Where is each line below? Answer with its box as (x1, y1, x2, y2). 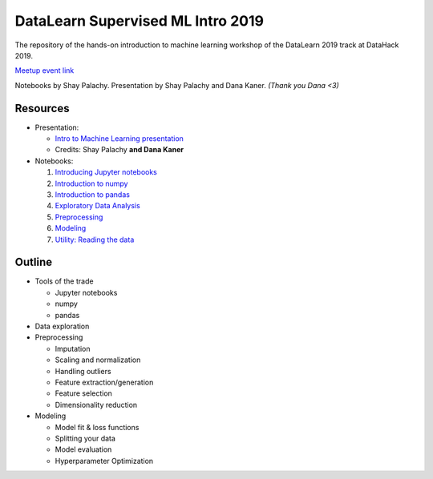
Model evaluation (55, 445, 112, 454)
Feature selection (55, 388, 112, 398)
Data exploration (34, 321, 90, 331)
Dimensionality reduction (55, 400, 138, 409)
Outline (14, 256, 52, 269)
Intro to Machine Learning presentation (55, 134, 184, 143)
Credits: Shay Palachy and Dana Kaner (55, 145, 184, 155)
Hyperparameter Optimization (55, 456, 154, 465)
